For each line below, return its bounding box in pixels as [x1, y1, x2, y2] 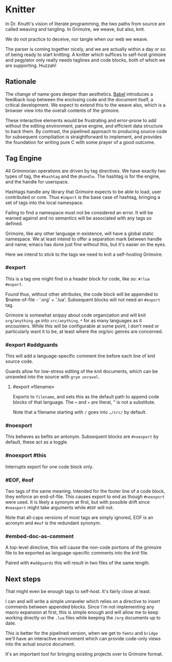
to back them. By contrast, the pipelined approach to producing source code [5, 128, 167, 134]
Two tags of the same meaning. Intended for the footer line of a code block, [5, 488, 165, 494]
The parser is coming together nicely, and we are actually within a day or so [5, 46, 166, 52]
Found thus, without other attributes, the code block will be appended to [5, 291, 158, 297]
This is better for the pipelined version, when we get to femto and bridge [5, 630, 158, 636]
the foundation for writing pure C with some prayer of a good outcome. [5, 139, 156, 145]
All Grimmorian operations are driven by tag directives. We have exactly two [5, 168, 166, 174]
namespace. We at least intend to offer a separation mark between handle [5, 235, 162, 242]
